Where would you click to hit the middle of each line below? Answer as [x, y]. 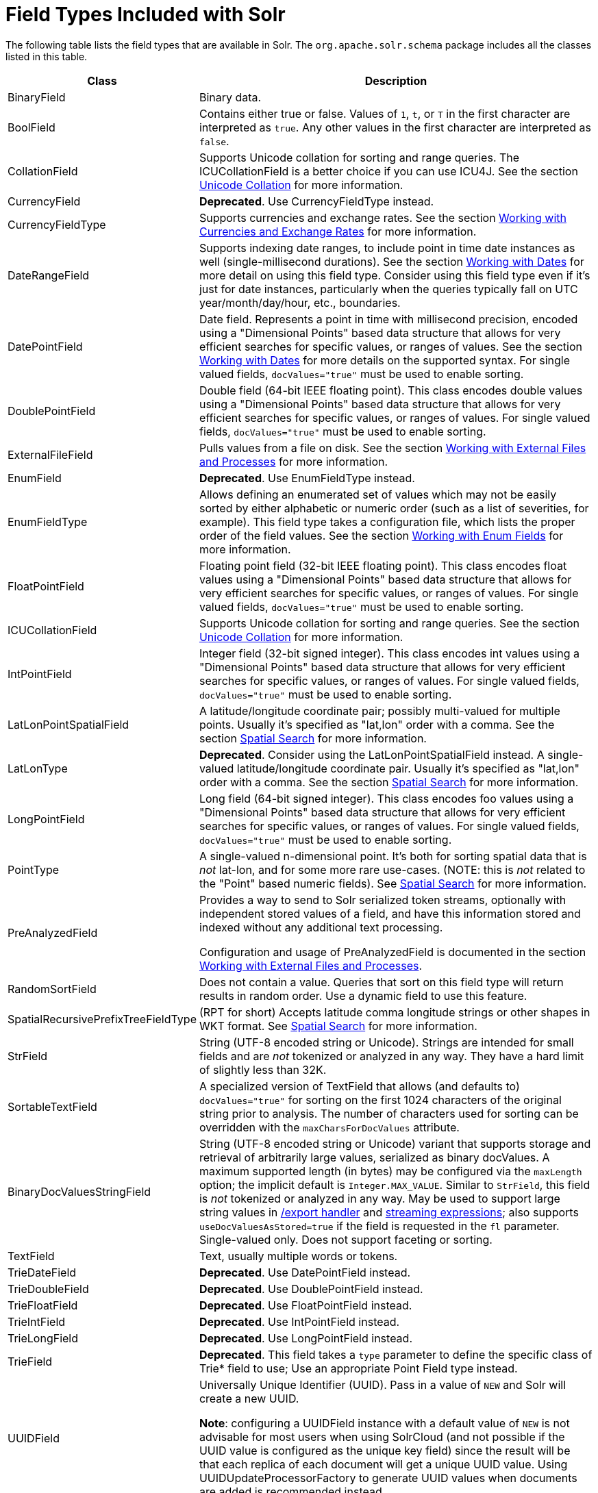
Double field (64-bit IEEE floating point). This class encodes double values [391, 390]
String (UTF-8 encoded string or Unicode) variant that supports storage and [395, 1143]
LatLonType [38, 768]
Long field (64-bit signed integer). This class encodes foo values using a [386, 798]
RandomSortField [52, 989]
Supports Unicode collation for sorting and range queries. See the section [389, 623]
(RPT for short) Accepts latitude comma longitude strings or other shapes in [395, 1012]
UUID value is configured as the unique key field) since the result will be [385, 1450]
